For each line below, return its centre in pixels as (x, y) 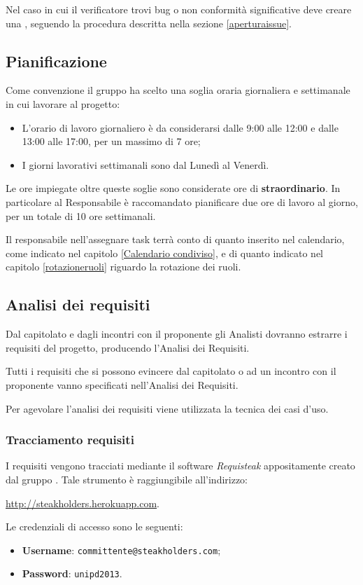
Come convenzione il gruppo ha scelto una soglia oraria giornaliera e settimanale (178, 90)
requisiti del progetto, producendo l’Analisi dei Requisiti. (128, 347)
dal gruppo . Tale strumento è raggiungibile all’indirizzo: (127, 479)
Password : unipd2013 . (72, 573)
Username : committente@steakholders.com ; (121, 550)
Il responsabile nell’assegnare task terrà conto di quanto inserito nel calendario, (175, 239)
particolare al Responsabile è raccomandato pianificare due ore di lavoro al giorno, (182, 201)
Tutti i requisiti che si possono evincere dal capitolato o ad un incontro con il (171, 371)
